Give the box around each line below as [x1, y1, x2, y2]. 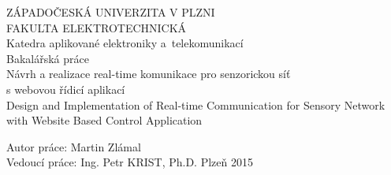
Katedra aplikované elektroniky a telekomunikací [6, 35, 244, 51]
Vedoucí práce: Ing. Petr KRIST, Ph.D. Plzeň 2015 [6, 154, 253, 170]
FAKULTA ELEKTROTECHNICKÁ [6, 19, 187, 35]
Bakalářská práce [6, 50, 89, 66]
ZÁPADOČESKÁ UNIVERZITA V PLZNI [6, 4, 215, 20]
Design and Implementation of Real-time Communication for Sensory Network [6, 96, 385, 113]
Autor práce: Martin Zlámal [6, 138, 141, 155]
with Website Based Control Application [6, 112, 203, 128]
